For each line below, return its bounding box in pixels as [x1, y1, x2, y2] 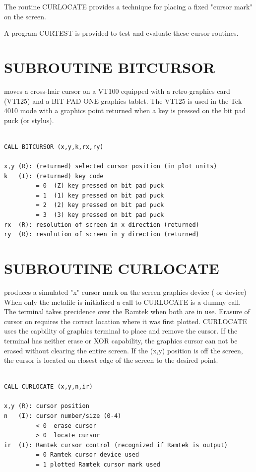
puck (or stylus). [4, 115, 54, 125]
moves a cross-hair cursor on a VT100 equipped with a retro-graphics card [4, 85, 230, 96]
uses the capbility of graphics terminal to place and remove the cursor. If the [4, 326, 238, 336]
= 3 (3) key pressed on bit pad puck [36, 211, 164, 219]
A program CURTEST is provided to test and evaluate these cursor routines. [4, 28, 239, 38]
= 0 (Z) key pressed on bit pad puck [36, 182, 164, 190]
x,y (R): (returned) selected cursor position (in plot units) [4, 163, 217, 170]
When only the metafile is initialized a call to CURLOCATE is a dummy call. [4, 296, 241, 307]
